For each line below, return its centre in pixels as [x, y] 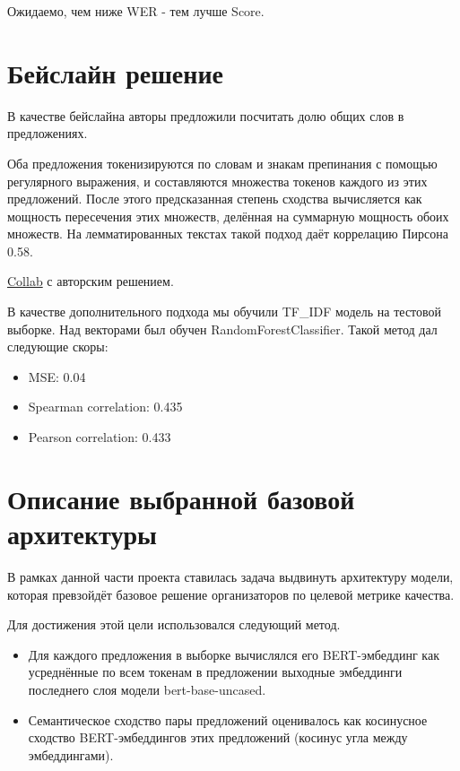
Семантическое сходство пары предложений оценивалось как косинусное [228, 719]
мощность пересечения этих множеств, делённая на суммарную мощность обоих [228, 216]
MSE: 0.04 [57, 376]
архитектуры [82, 533]
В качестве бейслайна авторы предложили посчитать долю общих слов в [206, 115]
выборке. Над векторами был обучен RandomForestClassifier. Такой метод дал [222, 329]
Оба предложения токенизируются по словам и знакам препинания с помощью [222, 163]
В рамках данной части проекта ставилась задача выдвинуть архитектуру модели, [230, 576]
